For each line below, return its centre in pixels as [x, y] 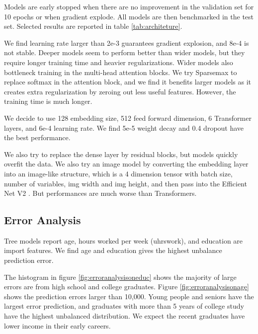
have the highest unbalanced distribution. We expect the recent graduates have [125, 316]
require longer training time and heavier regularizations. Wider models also [119, 62]
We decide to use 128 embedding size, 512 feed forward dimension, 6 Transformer [128, 118]
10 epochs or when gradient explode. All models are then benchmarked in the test [129, 16]
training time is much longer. [48, 101]
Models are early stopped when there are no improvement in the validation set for [129, 6]
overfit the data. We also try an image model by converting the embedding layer [126, 164]
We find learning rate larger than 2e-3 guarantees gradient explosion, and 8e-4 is [127, 42]
